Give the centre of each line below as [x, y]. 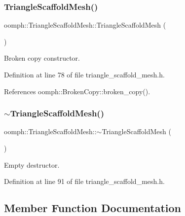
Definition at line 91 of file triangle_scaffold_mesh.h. [84, 181]
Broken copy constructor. [42, 58]
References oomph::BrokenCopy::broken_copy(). [77, 91]
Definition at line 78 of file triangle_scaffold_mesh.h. [84, 74]
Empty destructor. [32, 164]
